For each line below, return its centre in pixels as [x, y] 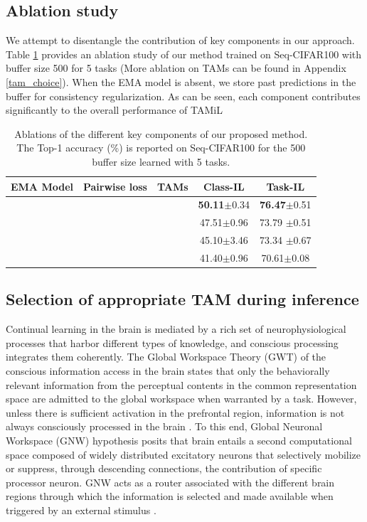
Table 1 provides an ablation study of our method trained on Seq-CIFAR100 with [184, 54]
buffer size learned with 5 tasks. [161, 161]
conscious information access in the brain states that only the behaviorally [168, 371]
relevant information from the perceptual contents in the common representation [181, 384]
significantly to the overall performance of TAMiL [114, 110]
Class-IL [224, 186]
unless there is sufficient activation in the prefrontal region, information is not [175, 412]
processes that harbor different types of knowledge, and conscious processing [172, 342]
